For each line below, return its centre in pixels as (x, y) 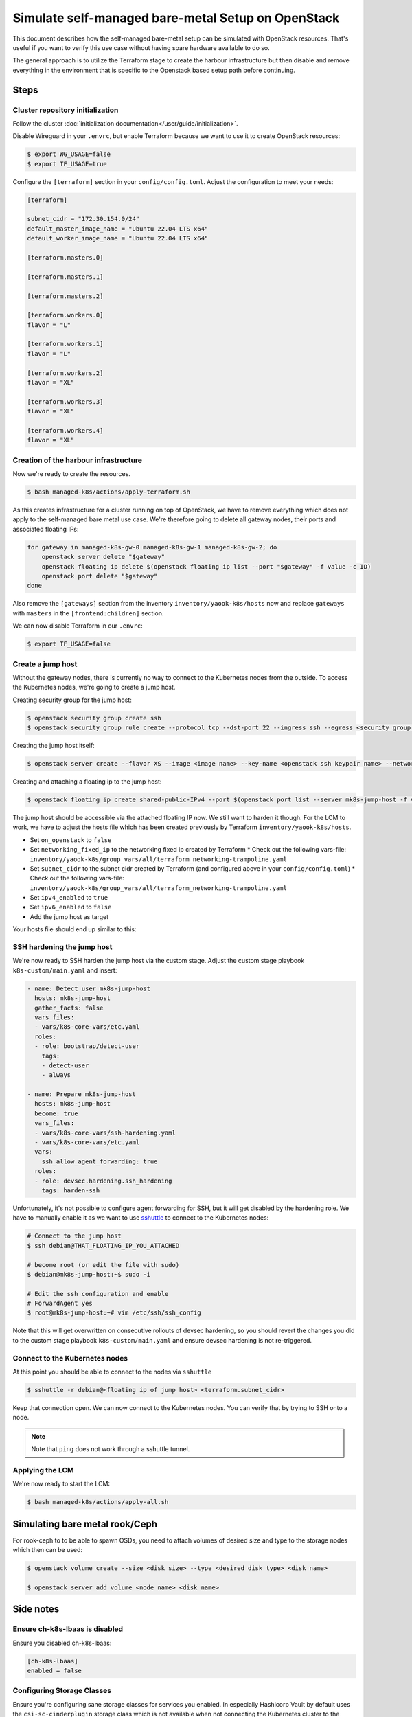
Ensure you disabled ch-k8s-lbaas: (62, 1643)
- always (56, 1075)
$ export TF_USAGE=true (67, 164)
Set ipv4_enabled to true (69, 898)
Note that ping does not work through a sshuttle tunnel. (111, 1449)
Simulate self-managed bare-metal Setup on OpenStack (176, 18)
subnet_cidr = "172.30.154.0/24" (83, 219)
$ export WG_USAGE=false (69, 154)
